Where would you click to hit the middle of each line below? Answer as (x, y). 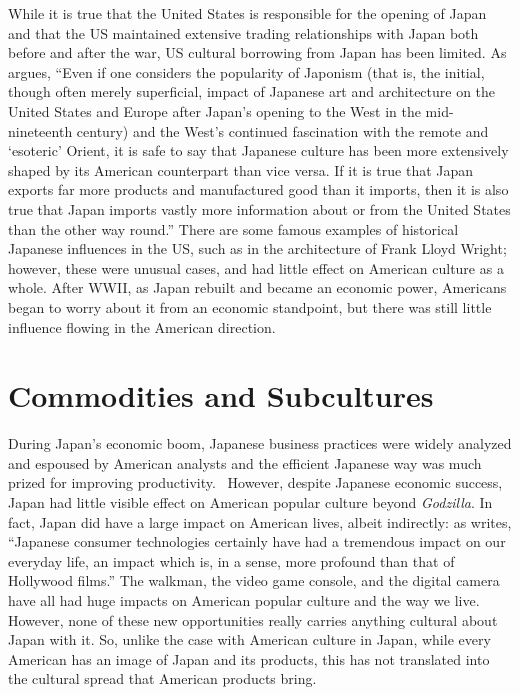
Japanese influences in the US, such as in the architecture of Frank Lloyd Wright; (257, 248)
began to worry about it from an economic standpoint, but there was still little (250, 306)
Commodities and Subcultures (221, 395)
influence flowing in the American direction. (142, 326)
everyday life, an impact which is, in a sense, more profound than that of (231, 560)
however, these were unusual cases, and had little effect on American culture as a (256, 267)
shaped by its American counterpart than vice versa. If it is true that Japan (241, 169)
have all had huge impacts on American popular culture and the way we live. (244, 599)
